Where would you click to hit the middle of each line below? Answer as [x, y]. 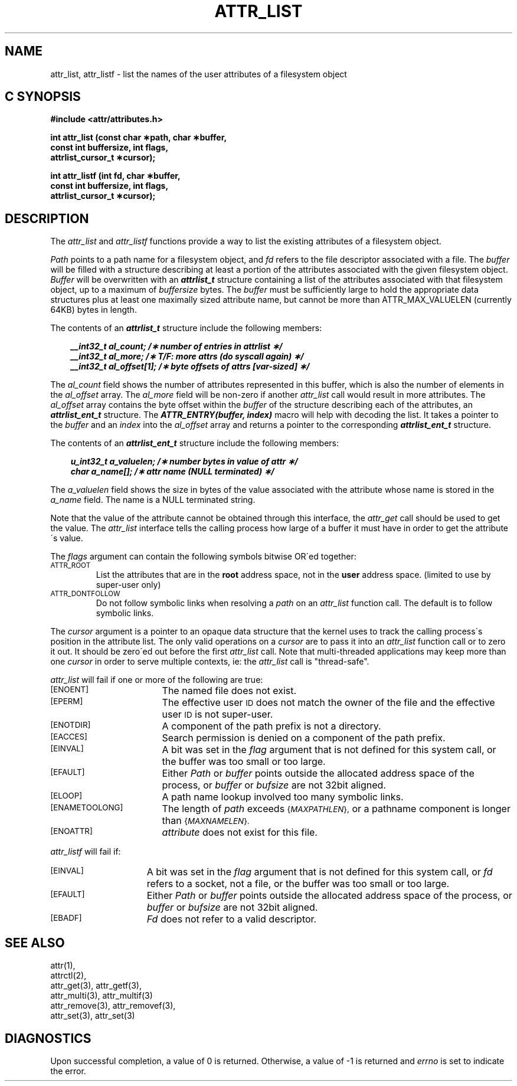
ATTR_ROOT [71, 566]
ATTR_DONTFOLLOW [85, 594]
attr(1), [63, 966]
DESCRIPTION [47, 218]
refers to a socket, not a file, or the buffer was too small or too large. [298, 884]
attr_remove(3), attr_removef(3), [113, 1006]
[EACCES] [69, 737]
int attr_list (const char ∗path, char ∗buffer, [139, 138]
